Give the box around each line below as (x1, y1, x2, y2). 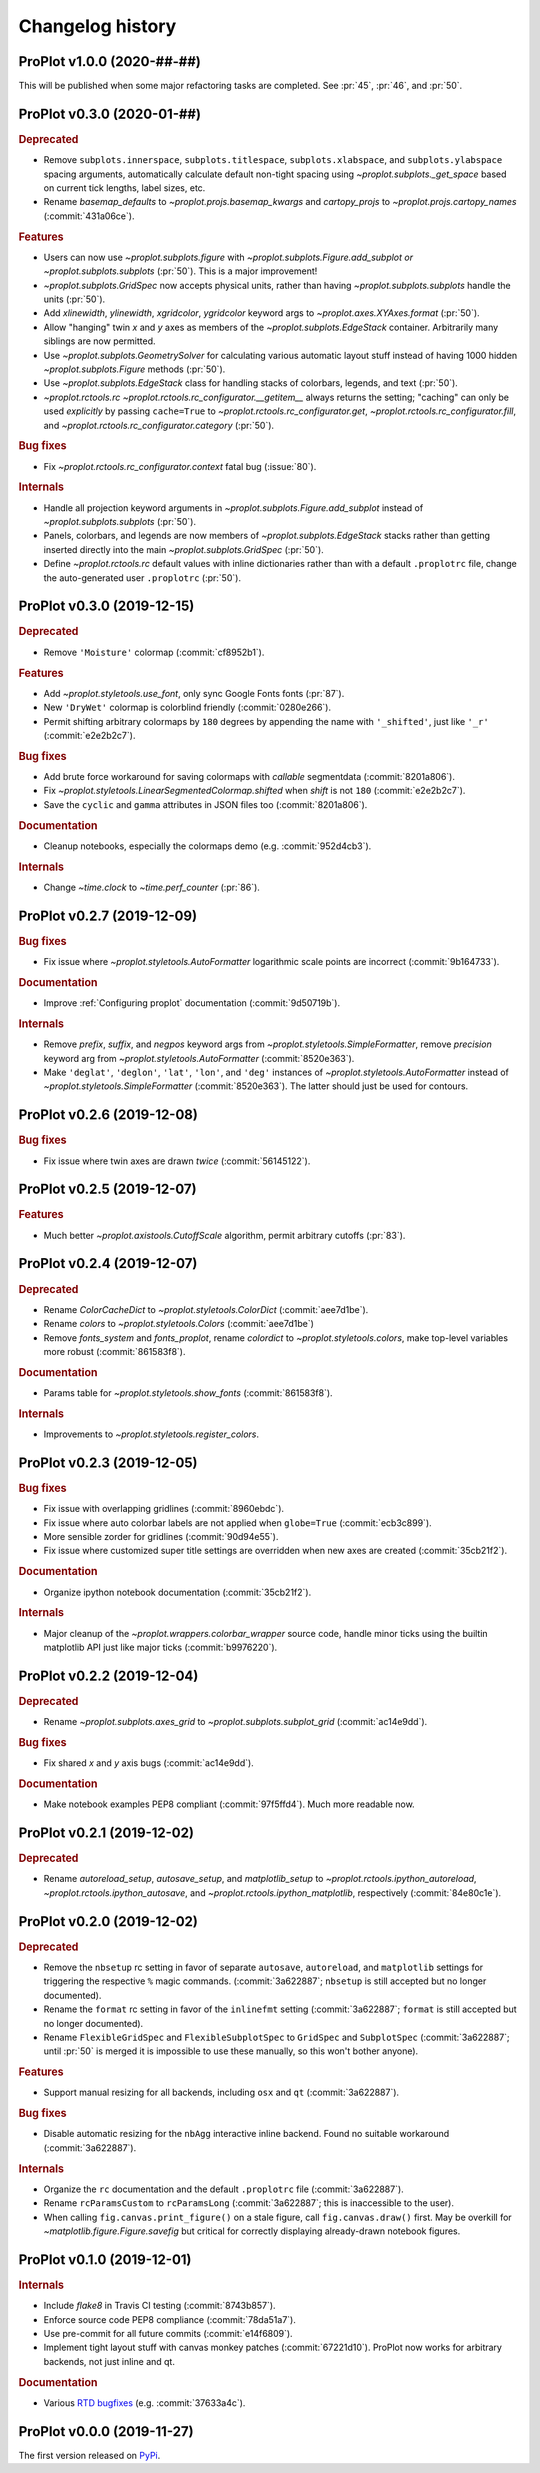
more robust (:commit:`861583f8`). (43, 1346, 186, 1358)
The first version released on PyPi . (18, 2449, 161, 2461)
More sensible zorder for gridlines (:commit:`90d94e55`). (43, 1531, 279, 1543)
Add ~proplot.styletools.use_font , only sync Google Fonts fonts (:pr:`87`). (43, 687, 345, 699)
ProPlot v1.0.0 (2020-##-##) (18, 53, 202, 70)
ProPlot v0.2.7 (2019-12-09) (18, 907, 198, 924)
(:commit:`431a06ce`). (43, 210, 135, 222)
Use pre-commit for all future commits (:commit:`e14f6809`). (43, 2327, 294, 2339)
